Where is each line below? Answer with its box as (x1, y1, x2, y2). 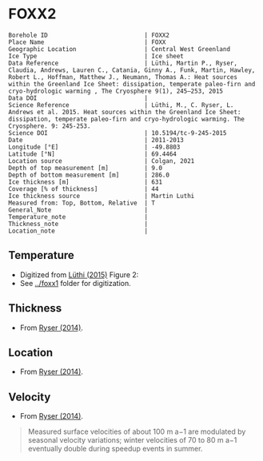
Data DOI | (8, 93, 149, 102)
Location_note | (8, 227, 149, 235)
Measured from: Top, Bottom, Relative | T (8, 199, 156, 207)
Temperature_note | (8, 213, 149, 221)
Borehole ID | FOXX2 (8, 31, 170, 39)
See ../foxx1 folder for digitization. (19, 278, 131, 288)
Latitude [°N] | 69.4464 (8, 149, 177, 158)
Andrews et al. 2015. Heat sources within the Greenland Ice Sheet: (8, 108, 241, 116)
